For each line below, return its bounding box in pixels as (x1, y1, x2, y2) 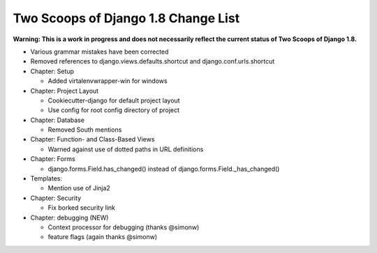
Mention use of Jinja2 (47, 184, 111, 192)
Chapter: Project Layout (30, 86, 99, 95)
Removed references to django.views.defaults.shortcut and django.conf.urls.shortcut (30, 57, 275, 66)
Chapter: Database (30, 116, 85, 124)
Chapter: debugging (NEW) (30, 213, 109, 222)
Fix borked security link (47, 204, 115, 212)
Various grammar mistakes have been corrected (30, 47, 169, 56)
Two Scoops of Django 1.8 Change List (13, 10, 240, 26)
